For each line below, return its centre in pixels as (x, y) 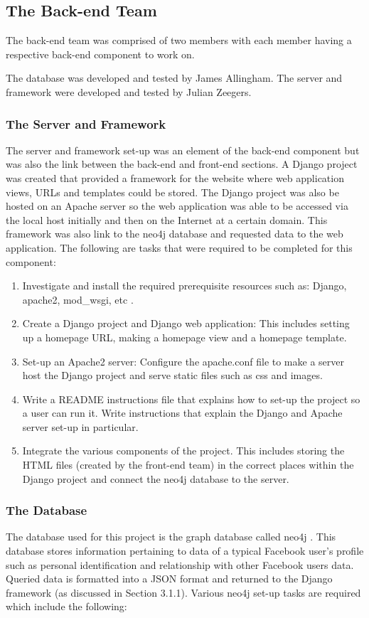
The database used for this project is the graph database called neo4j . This (171, 537)
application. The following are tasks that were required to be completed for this (179, 247)
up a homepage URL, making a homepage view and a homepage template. (184, 337)
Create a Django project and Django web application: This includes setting (186, 323)
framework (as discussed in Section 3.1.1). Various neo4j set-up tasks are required (183, 592)
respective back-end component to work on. (100, 54)
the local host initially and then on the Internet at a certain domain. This (167, 219)
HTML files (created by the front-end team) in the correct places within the (188, 465)
